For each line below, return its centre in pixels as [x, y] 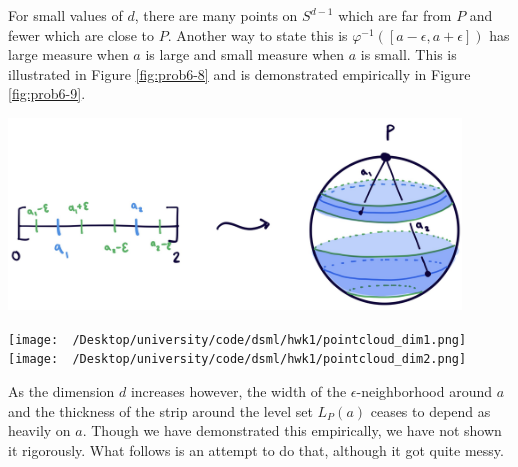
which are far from [395, 15]
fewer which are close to [81, 34]
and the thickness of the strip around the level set [160, 410]
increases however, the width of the [238, 391]
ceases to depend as [430, 410]
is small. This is [408, 54]
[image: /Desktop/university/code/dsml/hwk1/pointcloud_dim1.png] [237, 339]
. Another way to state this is [257, 34]
